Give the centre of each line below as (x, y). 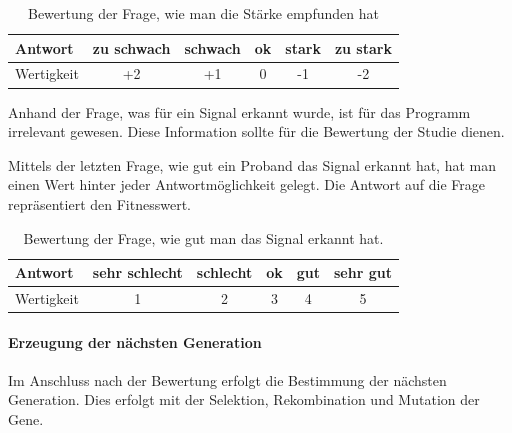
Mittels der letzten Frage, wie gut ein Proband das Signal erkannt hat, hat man (252, 164)
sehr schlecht (137, 272)
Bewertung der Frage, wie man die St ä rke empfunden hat (203, 13)
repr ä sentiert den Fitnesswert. (99, 203)
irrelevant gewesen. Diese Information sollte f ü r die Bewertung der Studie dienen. (256, 131)
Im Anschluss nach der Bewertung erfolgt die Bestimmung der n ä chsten (227, 379)
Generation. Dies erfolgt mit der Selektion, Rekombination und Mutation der (244, 399)
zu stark (363, 47)
